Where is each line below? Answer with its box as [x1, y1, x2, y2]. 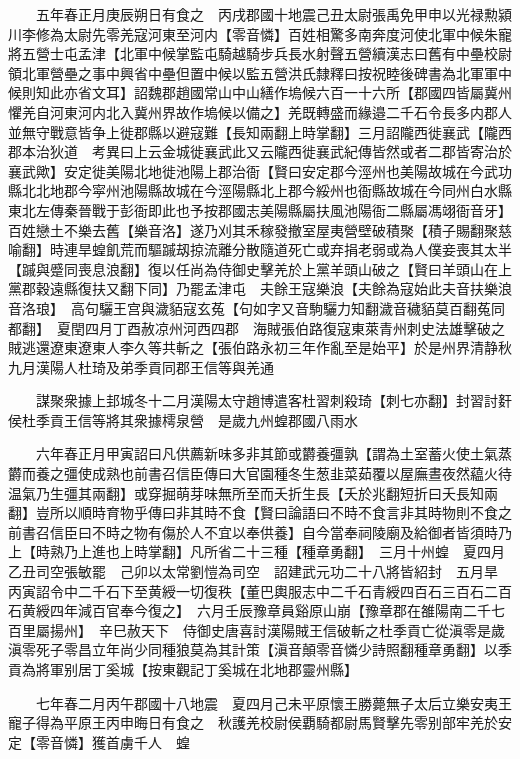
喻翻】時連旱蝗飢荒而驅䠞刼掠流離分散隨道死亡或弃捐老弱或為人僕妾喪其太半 [8, 239, 512, 260]
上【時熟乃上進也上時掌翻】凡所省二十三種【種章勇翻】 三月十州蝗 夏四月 [8, 541, 505, 562]
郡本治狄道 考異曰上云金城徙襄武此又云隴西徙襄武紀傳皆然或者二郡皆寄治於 [8, 141, 512, 162]
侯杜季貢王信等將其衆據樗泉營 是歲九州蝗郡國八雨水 [8, 409, 358, 430]
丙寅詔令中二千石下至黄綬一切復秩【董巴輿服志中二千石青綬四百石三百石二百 [8, 580, 512, 601]
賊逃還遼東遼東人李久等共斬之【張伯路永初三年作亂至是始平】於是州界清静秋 [8, 337, 512, 358]
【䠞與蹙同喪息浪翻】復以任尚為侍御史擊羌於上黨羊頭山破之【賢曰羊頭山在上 [8, 258, 512, 279]
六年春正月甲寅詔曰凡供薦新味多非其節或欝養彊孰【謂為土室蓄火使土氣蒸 [35, 443, 512, 464]
